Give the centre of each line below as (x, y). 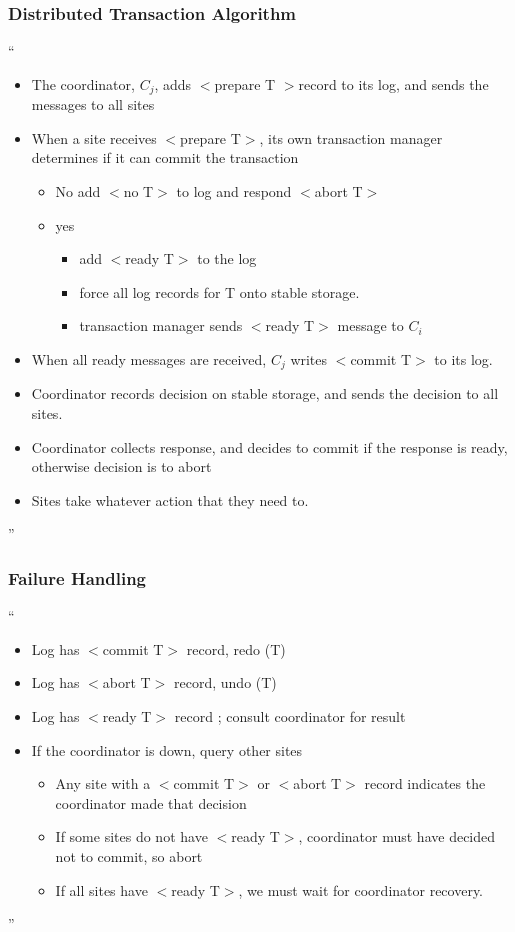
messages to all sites (93, 104)
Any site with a (103, 783)
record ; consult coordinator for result (290, 716)
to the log (227, 258)
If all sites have (101, 889)
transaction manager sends (161, 325)
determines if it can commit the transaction (165, 157)
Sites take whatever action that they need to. (170, 499)
